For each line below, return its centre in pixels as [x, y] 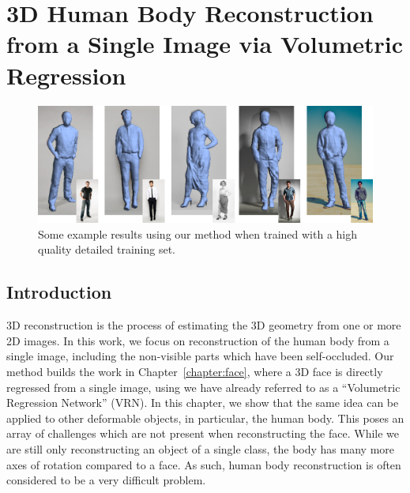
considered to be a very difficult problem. [106, 480]
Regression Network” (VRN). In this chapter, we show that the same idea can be [203, 403]
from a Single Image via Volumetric [205, 44]
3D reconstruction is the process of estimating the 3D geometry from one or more [204, 325]
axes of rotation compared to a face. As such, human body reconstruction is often [204, 464]
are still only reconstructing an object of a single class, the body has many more [200, 449]
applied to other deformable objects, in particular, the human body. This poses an [205, 418]
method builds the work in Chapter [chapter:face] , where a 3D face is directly [195, 372]
